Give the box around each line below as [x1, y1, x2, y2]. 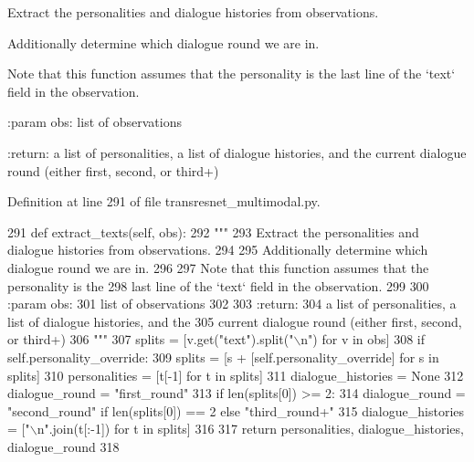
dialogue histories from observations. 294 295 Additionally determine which [7, 240, 428, 259]
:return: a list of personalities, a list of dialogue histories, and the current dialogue [7, 142, 467, 162]
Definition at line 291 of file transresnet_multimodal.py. [7, 192, 321, 211]
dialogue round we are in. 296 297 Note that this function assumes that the [7, 257, 429, 277]
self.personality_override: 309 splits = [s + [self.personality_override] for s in [7, 347, 439, 366]
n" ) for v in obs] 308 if [300, 330, 426, 349]
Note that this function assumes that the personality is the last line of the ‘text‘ [7, 64, 456, 83]
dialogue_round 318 [7, 436, 120, 456]
